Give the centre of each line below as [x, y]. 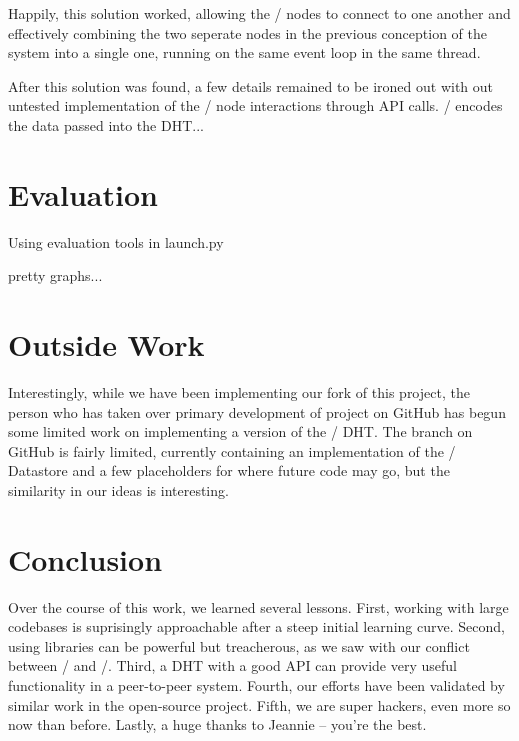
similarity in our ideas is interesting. [118, 489]
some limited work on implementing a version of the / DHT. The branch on [240, 431]
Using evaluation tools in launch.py [116, 241]
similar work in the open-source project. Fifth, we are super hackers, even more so [259, 704]
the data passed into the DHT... [106, 124]
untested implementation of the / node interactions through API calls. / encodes [255, 105]
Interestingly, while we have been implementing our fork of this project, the [239, 392]
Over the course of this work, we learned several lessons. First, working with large [258, 606]
